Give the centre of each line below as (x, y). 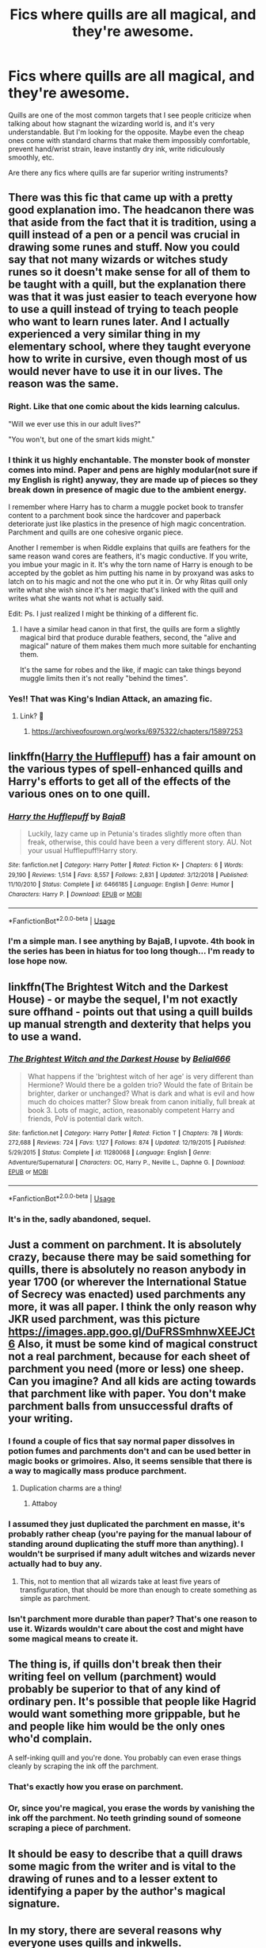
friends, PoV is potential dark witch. (85, 1119)
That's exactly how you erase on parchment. (96, 1787)
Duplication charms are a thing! (71, 1488)
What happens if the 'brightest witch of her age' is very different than (141, 1076)
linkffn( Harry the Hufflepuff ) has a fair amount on (132, 756)
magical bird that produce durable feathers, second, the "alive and (128, 637)
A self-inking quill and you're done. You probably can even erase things (125, 1758)
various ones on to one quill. (79, 793)
